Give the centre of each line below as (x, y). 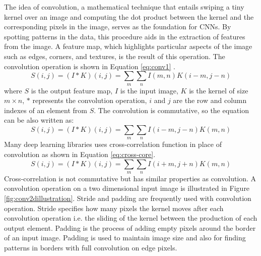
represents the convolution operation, (90, 100)
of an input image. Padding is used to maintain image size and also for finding (125, 238)
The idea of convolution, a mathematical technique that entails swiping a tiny (124, 7)
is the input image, (149, 90)
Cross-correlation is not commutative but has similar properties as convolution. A (130, 178)
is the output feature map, (72, 90)
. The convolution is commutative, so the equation (171, 110)
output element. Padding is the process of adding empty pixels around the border (130, 227)
